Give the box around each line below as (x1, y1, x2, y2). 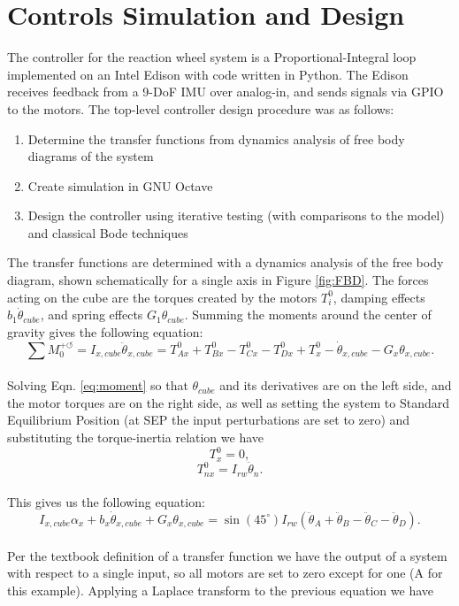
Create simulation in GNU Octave (27, 176, 213, 195)
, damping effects (333, 288, 425, 306)
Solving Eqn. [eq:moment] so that (7, 376, 188, 395)
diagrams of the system (27, 147, 154, 165)
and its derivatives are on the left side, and (219, 376, 452, 395)
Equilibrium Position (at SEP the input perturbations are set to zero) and (7, 410, 410, 429)
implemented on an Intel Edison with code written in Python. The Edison (7, 65, 409, 83)
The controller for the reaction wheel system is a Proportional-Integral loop (7, 48, 417, 66)
